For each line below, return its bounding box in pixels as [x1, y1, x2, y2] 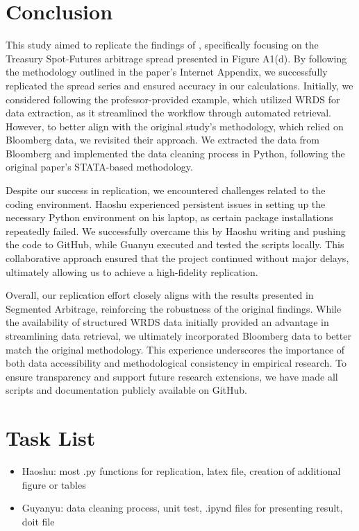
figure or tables [22, 477, 86, 491]
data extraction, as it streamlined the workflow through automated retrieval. [6, 105, 332, 120]
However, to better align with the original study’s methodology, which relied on [6, 119, 344, 133]
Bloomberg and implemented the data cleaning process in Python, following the [6, 146, 345, 160]
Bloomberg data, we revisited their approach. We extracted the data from [6, 132, 320, 147]
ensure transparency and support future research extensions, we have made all [6, 369, 338, 383]
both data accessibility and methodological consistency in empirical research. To [6, 356, 347, 370]
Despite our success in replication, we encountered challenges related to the [6, 183, 326, 198]
